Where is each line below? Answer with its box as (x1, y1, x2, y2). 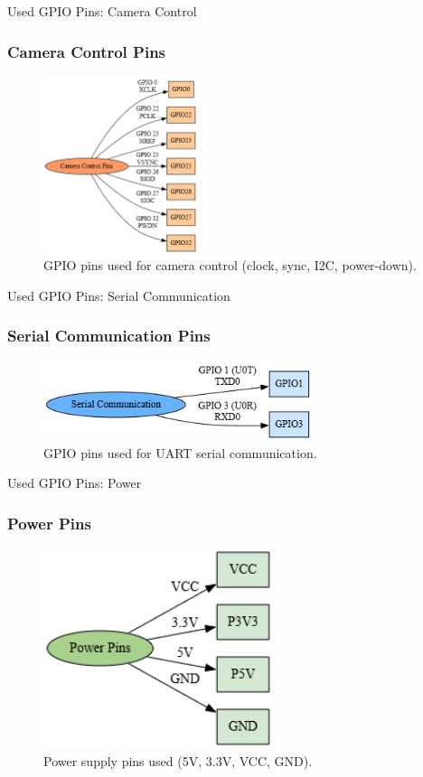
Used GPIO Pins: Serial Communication (7, 286, 230, 304)
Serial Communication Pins (7, 324, 211, 347)
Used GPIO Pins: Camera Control (7, 2, 197, 20)
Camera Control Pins (7, 40, 166, 62)
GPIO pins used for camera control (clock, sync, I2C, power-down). (43, 256, 417, 275)
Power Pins (7, 511, 91, 534)
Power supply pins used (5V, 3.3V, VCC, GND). (43, 751, 313, 770)
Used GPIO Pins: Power (7, 473, 142, 492)
